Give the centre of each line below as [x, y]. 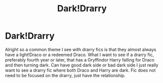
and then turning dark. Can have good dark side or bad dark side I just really [82, 65]
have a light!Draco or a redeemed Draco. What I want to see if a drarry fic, [80, 55]
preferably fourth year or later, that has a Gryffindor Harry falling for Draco [80, 60]
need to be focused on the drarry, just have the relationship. [65, 75]
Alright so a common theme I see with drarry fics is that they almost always [81, 49]
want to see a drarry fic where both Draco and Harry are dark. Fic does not [81, 70]
